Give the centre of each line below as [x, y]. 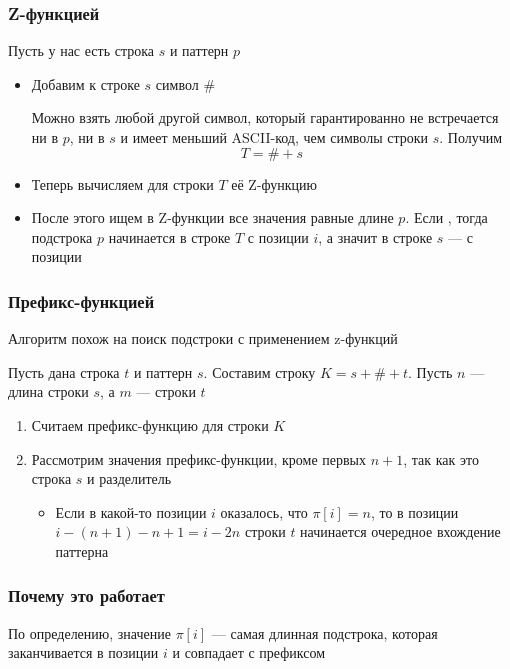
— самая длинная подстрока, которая [324, 632]
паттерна [82, 550]
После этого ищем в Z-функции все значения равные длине [212, 217]
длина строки [48, 391]
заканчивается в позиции [83, 652]
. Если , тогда [446, 217]
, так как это [441, 458]
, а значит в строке [375, 236]
